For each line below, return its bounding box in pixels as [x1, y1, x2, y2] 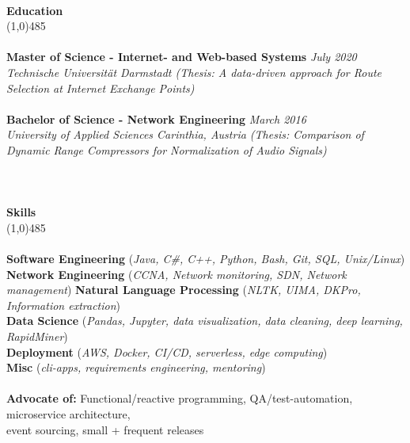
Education [6, 2, 63, 18]
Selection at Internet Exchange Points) [6, 79, 195, 96]
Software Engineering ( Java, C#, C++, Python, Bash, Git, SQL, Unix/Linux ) [6, 250, 405, 267]
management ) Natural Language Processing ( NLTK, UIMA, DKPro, [6, 281, 361, 298]
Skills [6, 204, 36, 220]
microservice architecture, [6, 406, 131, 422]
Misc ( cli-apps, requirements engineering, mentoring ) [6, 359, 266, 376]
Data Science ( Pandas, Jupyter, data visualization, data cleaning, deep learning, [6, 312, 403, 329]
